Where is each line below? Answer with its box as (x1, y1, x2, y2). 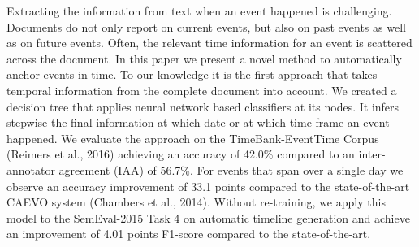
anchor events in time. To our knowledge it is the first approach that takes (6, 66, 378, 83)
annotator (6, 161, 55, 178)
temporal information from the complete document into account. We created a (6, 81, 397, 98)
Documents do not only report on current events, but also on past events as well (6, 18, 406, 35)
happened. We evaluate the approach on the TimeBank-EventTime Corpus (6, 129, 379, 146)
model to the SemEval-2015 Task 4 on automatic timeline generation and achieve (6, 209, 410, 226)
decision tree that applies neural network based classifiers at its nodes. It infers (6, 97, 400, 115)
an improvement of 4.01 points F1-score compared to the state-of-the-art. (6, 225, 371, 242)
